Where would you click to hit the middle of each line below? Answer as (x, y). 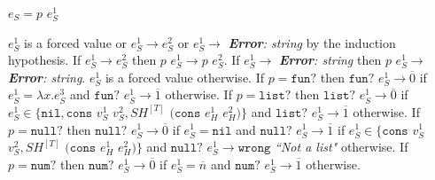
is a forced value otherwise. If (184, 77)
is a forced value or (75, 42)
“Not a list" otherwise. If (342, 147)
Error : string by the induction (312, 42)
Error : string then (330, 60)
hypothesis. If (45, 60)
